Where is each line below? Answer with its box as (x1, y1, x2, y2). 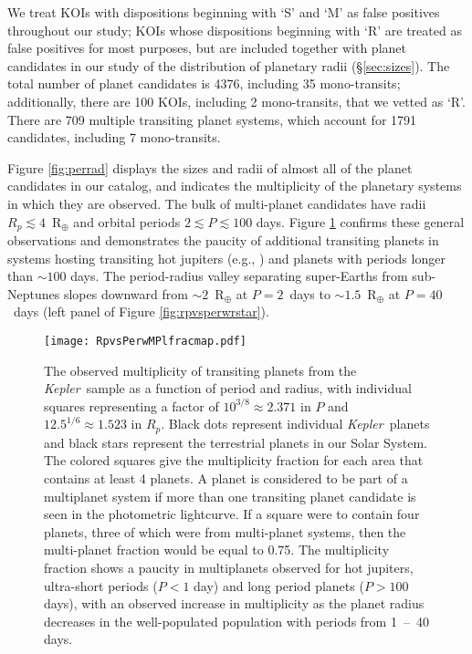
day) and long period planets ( (194, 576, 364, 595)
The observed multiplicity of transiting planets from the (44, 360, 357, 379)
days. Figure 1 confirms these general (256, 212, 465, 231)
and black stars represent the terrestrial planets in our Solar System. (44, 432, 427, 452)
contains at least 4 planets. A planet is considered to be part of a (44, 469, 408, 488)
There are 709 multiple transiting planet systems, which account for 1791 (7, 109, 417, 129)
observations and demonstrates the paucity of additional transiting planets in (7, 230, 439, 249)
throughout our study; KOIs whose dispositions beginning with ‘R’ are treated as (7, 20, 462, 39)
